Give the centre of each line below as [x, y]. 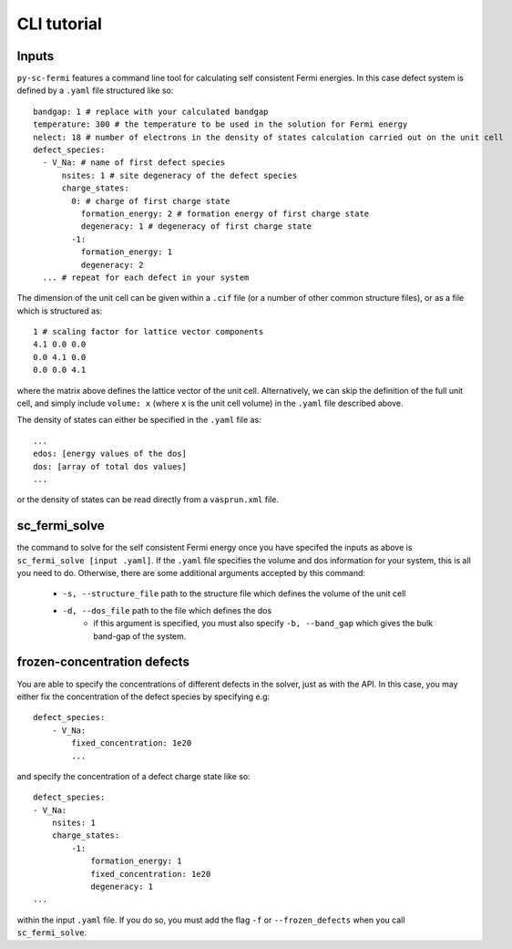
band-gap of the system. [140, 636]
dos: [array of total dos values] [110, 466]
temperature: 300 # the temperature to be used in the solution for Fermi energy [220, 124]
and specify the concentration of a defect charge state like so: [133, 776]
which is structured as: [60, 311]
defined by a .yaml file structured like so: [95, 90]
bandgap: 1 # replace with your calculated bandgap [151, 111]
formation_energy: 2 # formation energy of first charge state [225, 213]
